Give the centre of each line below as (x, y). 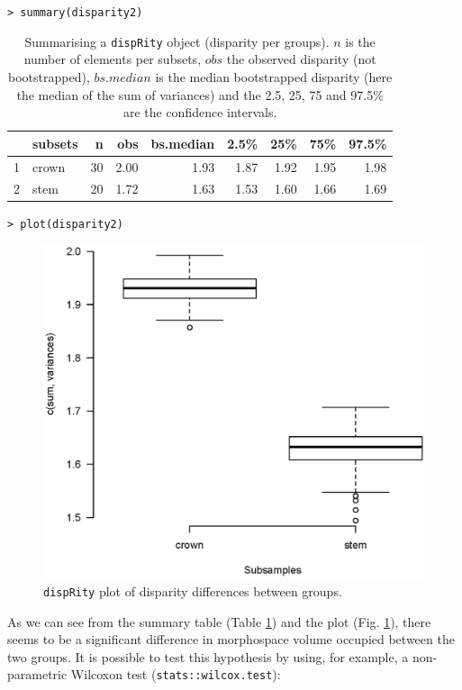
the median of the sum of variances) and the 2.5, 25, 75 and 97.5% (200, 94)
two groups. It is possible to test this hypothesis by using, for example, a (208, 656)
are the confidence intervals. (200, 112)
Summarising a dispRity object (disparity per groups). (177, 41)
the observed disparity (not (301, 59)
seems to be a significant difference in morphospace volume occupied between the (231, 639)
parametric (37, 674)
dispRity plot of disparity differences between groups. (193, 590)
